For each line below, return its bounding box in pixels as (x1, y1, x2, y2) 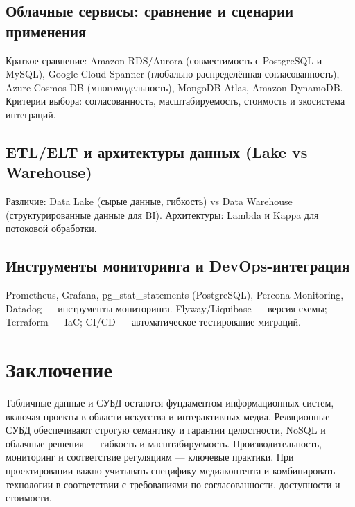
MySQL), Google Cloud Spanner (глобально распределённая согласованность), (6, 66, 340, 81)
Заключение (6, 355, 112, 384)
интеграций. (6, 107, 56, 121)
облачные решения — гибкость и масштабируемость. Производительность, (6, 436, 322, 450)
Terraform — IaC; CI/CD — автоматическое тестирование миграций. (6, 314, 301, 329)
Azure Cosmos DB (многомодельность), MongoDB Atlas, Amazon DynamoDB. (6, 80, 343, 94)
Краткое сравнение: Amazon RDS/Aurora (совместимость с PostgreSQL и (6, 53, 322, 67)
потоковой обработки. (6, 221, 97, 235)
